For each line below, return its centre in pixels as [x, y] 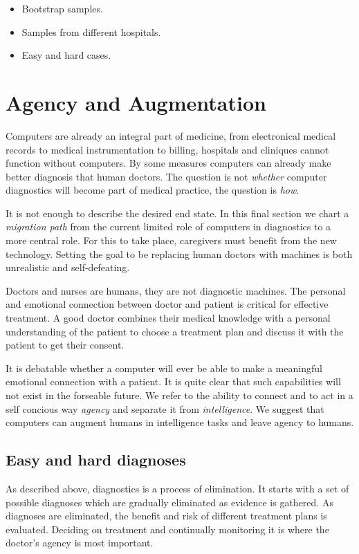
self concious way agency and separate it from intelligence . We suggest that [165, 408]
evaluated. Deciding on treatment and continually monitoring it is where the [167, 529]
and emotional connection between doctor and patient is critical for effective [167, 304]
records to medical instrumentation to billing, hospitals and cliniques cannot [167, 149]
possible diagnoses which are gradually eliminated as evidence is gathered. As [169, 502]
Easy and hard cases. [66, 55]
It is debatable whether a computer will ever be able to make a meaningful [164, 368]
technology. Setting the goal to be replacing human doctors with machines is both [179, 253]
